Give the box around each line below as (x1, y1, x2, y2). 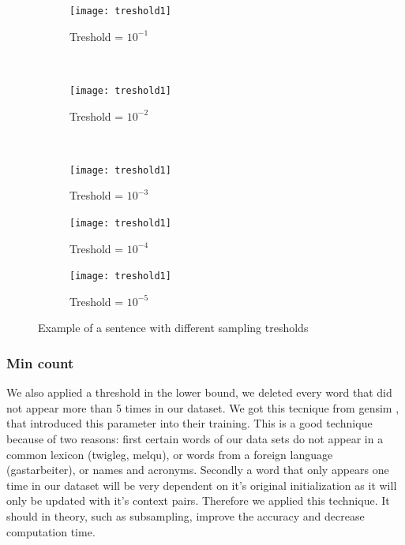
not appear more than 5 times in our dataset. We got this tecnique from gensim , (6, 399, 399, 416)
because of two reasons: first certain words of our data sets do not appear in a (6, 431, 384, 447)
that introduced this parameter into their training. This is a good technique (6, 415, 373, 431)
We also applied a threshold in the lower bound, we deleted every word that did (6, 384, 392, 401)
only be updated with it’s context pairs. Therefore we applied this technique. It (6, 492, 390, 509)
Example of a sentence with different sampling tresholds (38, 319, 309, 336)
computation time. (6, 523, 96, 539)
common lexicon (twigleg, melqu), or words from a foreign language (6, 446, 333, 462)
